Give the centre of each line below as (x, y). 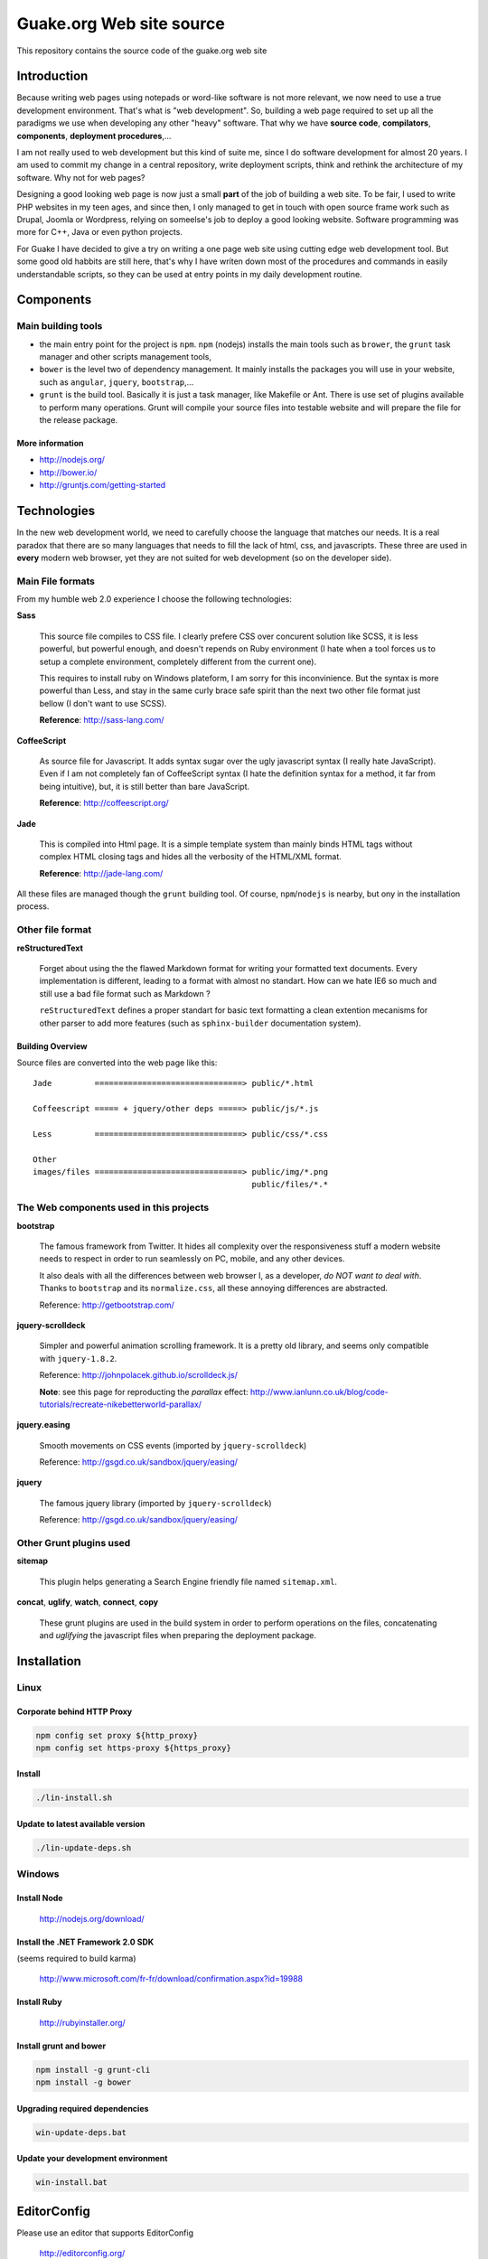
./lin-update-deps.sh (84, 1848)
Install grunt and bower (61, 2046)
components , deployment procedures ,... (94, 136)
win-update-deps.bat (81, 2132)
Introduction (52, 76)
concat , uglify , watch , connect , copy (88, 1602)
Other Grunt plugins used (74, 1543)
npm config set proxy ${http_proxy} (117, 1735)
